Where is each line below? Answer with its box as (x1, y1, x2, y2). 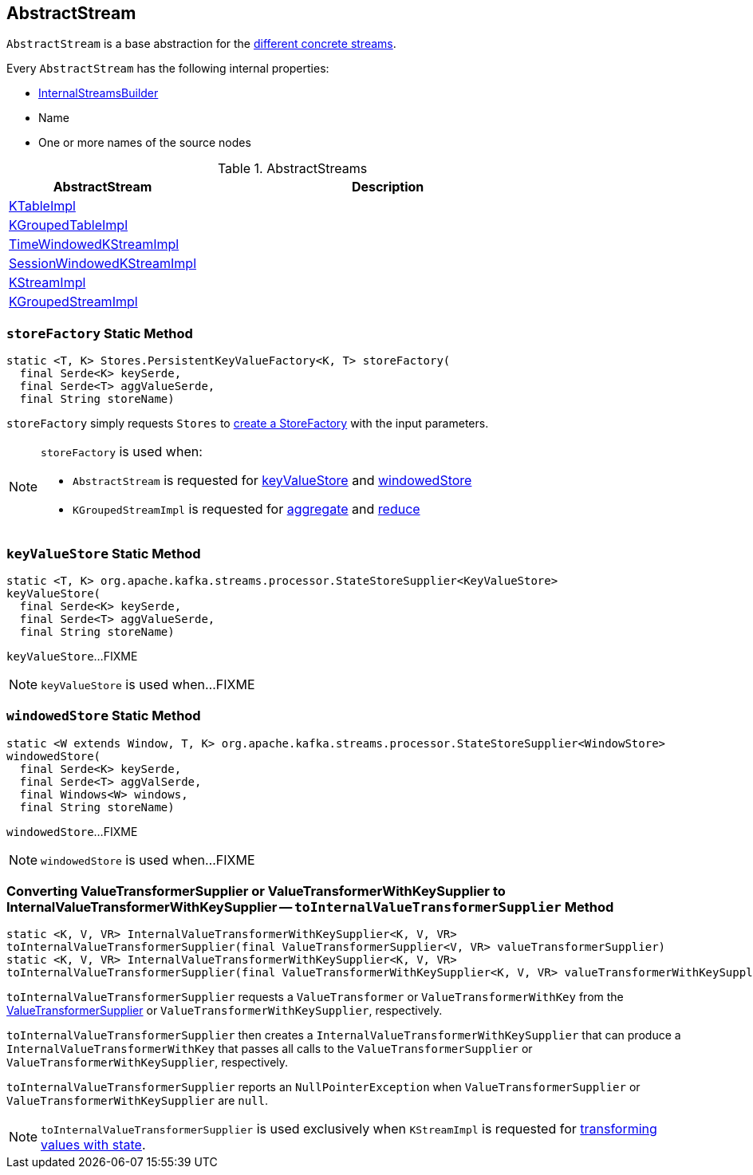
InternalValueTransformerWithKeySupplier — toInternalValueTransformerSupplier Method (6, 899, 614, 916)
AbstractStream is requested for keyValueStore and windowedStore (73, 472, 472, 489)
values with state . (41, 1137, 146, 1153)
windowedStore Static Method (6, 708, 201, 724)
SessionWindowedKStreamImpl (9, 255, 197, 272)
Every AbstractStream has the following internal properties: (6, 61, 329, 76)
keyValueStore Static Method (6, 545, 201, 562)
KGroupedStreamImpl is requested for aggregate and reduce (73, 501, 420, 518)
